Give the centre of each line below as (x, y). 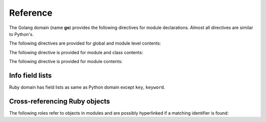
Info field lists (30, 76)
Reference (31, 13)
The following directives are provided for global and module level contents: (85, 43)
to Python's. (21, 34)
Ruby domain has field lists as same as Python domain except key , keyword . (87, 87)
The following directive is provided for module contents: (66, 61)
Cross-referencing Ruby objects (60, 101)
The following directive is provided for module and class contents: (76, 52)
